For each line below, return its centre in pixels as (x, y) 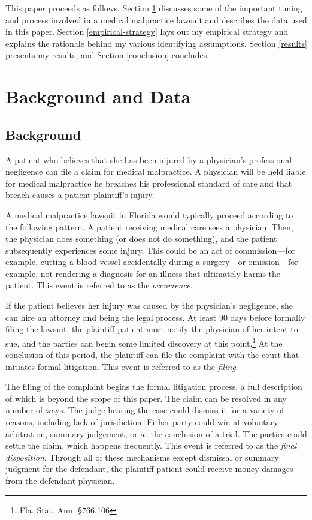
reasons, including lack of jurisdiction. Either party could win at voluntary (142, 422)
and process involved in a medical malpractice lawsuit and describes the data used (156, 19)
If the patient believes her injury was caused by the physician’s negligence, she (149, 306)
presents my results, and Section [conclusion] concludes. (107, 55)
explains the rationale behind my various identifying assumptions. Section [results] (156, 43)
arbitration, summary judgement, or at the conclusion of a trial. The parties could (156, 433)
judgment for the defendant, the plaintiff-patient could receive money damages (149, 469)
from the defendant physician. (60, 481)
